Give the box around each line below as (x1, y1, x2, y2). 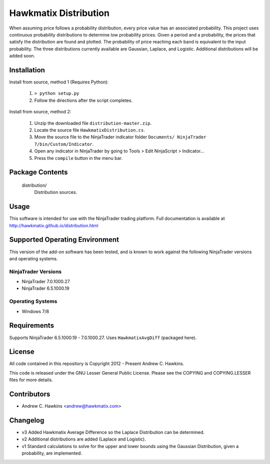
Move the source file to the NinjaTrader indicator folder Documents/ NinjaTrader (34, 134, 206, 140)
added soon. (9, 53, 35, 59)
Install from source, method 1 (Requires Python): (9, 79, 109, 85)
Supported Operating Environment (9, 235, 119, 244)
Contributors (9, 390, 50, 398)
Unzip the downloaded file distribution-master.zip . (34, 120, 152, 126)
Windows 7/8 (21, 308, 49, 314)
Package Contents (9, 168, 68, 177)
